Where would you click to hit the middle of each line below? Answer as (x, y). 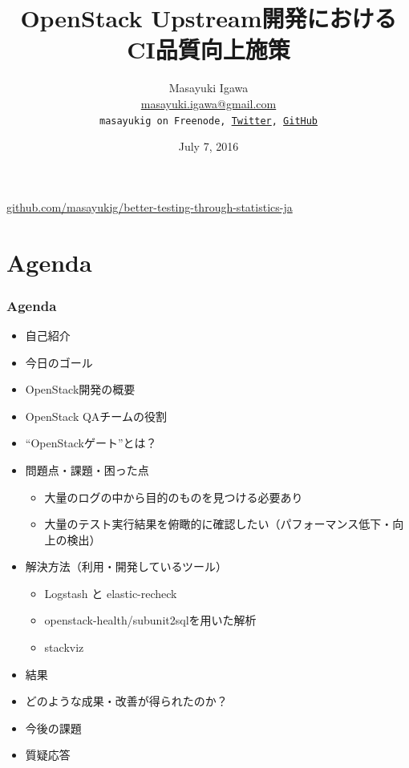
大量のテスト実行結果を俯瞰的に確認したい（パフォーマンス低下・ (219, 524)
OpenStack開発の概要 (80, 389)
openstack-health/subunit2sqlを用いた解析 (150, 620)
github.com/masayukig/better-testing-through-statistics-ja (150, 206)
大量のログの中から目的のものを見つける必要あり (174, 497)
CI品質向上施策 (209, 49)
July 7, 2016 (209, 146)
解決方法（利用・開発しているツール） (126, 566)
